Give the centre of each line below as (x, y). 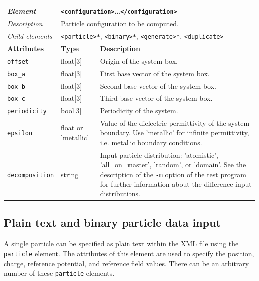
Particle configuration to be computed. (120, 24)
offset (18, 62)
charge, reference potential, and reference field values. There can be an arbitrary (127, 263)
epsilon (20, 134)
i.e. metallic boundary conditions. (151, 142)
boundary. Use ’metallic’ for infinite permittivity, (174, 133)
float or (72, 128)
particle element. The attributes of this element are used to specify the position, (129, 253)
